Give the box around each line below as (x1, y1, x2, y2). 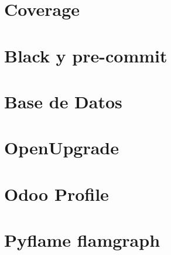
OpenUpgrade (4, 135, 119, 160)
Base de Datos (4, 89, 122, 113)
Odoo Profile (4, 181, 109, 206)
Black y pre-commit (4, 43, 167, 67)
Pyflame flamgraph (4, 228, 160, 252)
